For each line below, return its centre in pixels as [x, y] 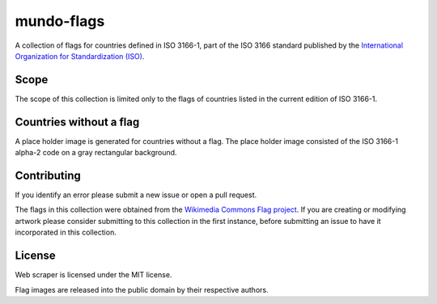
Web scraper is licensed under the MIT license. [93, 275]
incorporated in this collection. [66, 232]
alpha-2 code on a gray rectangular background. [96, 153]
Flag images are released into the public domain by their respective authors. [142, 289]
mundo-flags [60, 21]
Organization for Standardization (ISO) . [80, 56]
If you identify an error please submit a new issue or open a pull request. [136, 195]
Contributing [48, 175]
